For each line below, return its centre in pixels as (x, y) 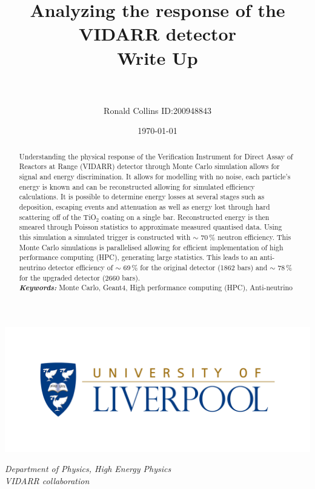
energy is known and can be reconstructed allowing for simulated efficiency (137, 186)
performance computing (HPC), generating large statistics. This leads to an (138, 257)
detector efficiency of (81, 267)
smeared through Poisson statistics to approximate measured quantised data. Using (151, 227)
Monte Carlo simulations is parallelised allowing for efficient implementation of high (151, 247)
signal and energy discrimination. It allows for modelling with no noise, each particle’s (155, 176)
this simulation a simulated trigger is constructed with (105, 237)
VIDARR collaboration (47, 480)
